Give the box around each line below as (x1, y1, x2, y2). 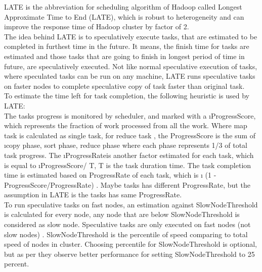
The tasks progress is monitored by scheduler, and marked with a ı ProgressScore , (4, 110, 256, 121)
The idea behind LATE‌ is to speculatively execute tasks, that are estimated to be (4, 31, 257, 41)
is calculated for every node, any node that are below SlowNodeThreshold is (4, 209, 240, 220)
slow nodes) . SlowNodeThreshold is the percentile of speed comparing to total (4, 229, 248, 239)
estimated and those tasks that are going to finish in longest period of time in (4, 50, 245, 61)
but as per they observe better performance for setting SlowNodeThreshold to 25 (4, 248, 255, 259)
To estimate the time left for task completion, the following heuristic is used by (4, 90, 249, 101)
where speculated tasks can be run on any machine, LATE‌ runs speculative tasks (4, 71, 255, 81)
